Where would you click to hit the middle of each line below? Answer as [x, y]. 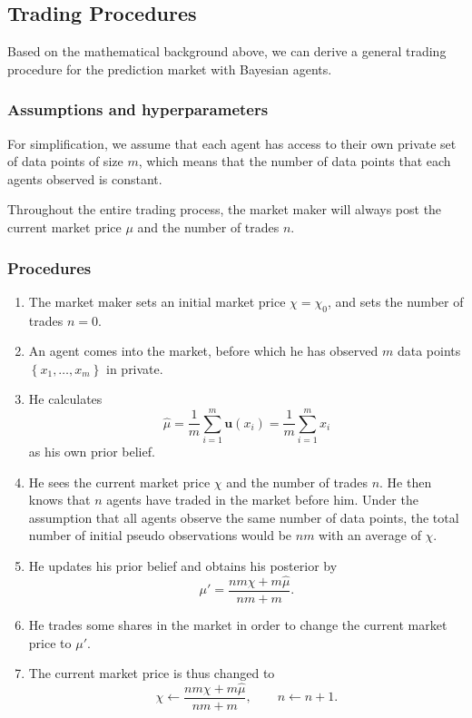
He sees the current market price [119, 482]
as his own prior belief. [92, 452]
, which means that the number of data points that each [295, 161]
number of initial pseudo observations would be [160, 535]
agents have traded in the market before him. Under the [262, 500]
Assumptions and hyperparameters [138, 109]
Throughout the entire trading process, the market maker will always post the [225, 209]
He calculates [65, 399]
